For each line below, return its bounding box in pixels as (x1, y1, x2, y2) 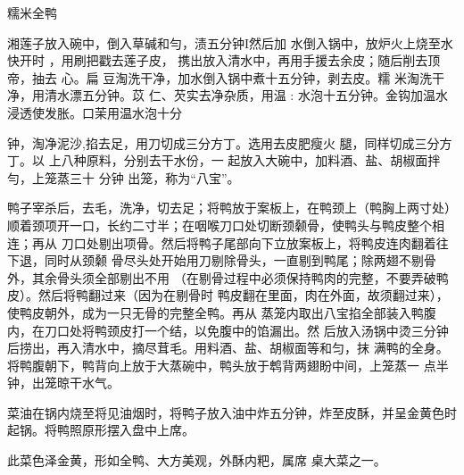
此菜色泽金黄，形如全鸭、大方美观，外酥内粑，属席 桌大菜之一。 (7, 451, 386, 470)
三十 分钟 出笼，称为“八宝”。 (69, 168, 240, 187)
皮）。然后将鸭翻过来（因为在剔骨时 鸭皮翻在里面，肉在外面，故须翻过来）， (7, 286, 449, 304)
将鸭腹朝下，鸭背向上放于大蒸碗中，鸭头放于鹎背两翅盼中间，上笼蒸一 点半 (7, 355, 449, 374)
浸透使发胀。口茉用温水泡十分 (7, 103, 182, 121)
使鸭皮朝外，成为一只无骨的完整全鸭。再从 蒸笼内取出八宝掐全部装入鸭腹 (7, 303, 436, 321)
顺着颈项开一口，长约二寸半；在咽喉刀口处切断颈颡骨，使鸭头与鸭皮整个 (7, 215, 432, 234)
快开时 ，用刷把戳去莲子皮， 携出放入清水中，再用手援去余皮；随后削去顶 (7, 51, 441, 70)
